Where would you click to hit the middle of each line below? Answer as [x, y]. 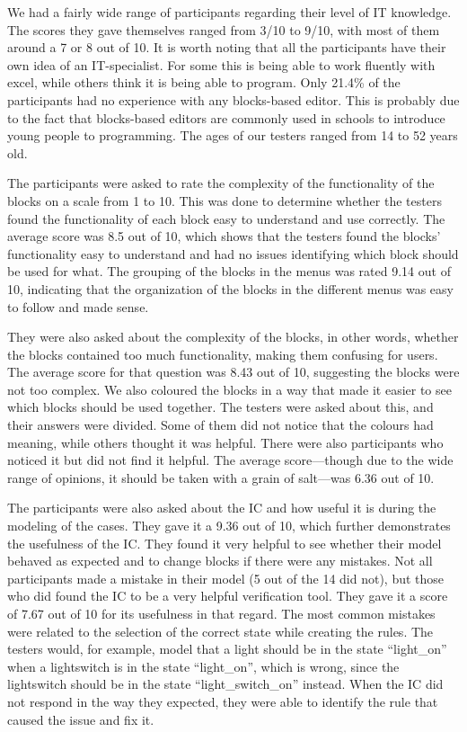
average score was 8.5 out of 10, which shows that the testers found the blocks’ [224, 236]
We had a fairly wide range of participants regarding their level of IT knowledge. [229, 12]
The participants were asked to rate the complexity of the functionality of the [221, 183]
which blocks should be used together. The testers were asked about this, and [220, 407]
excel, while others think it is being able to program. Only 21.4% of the [204, 82]
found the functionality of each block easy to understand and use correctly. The [226, 218]
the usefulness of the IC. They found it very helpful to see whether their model [225, 543]
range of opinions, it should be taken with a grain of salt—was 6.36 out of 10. [221, 477]
